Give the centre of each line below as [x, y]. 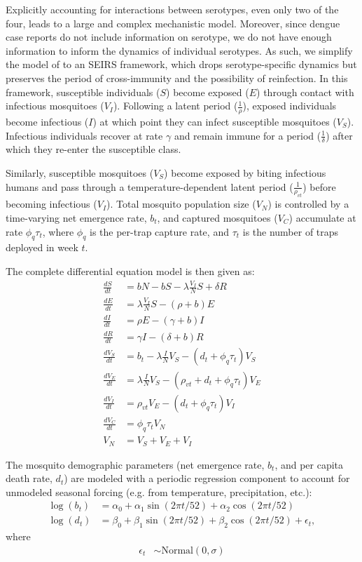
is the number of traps [291, 231]
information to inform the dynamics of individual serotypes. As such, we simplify [179, 50]
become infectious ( [47, 121]
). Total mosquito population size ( [181, 204]
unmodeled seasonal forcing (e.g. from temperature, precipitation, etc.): [159, 491]
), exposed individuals [290, 106]
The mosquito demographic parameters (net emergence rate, [135, 464]
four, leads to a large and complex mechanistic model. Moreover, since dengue [173, 23]
